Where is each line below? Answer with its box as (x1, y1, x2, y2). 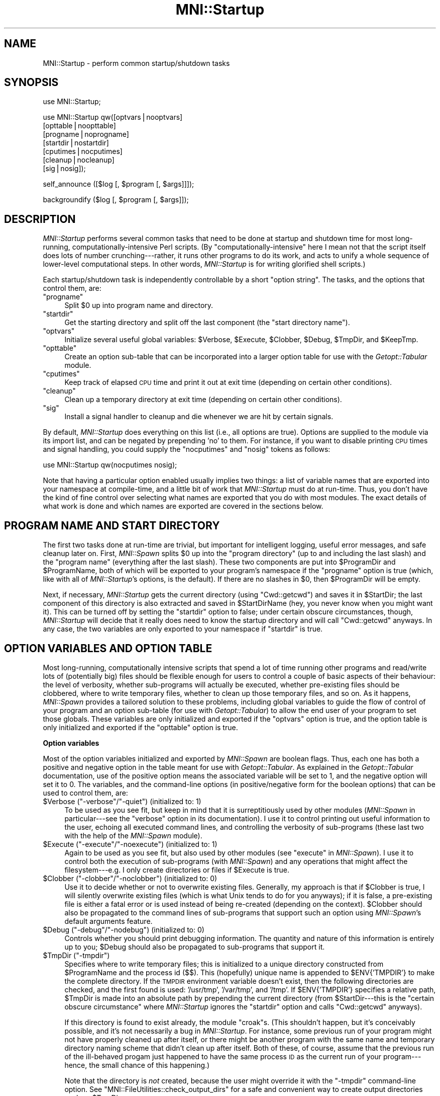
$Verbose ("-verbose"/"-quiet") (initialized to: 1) (43, 797, 201, 806)
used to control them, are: (43, 788, 128, 797)
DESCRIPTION (4, 212, 76, 225)
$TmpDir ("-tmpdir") (43, 951, 110, 960)
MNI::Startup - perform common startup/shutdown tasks (43, 58, 230, 67)
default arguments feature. (64, 916, 153, 925)
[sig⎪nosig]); (43, 164, 86, 173)
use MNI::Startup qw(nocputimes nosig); (43, 460, 177, 469)
